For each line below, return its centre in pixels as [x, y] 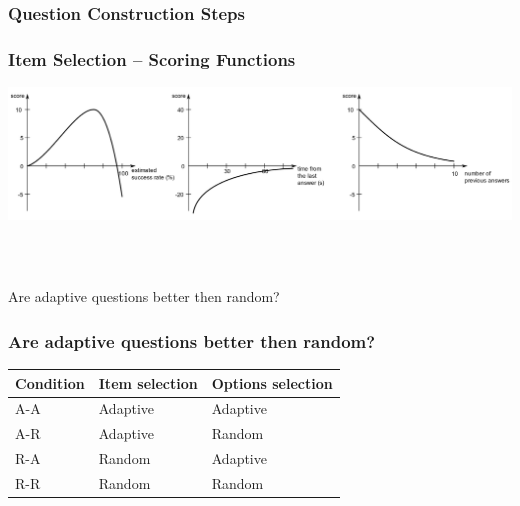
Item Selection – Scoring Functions [152, 58]
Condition [50, 382]
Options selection [272, 382]
